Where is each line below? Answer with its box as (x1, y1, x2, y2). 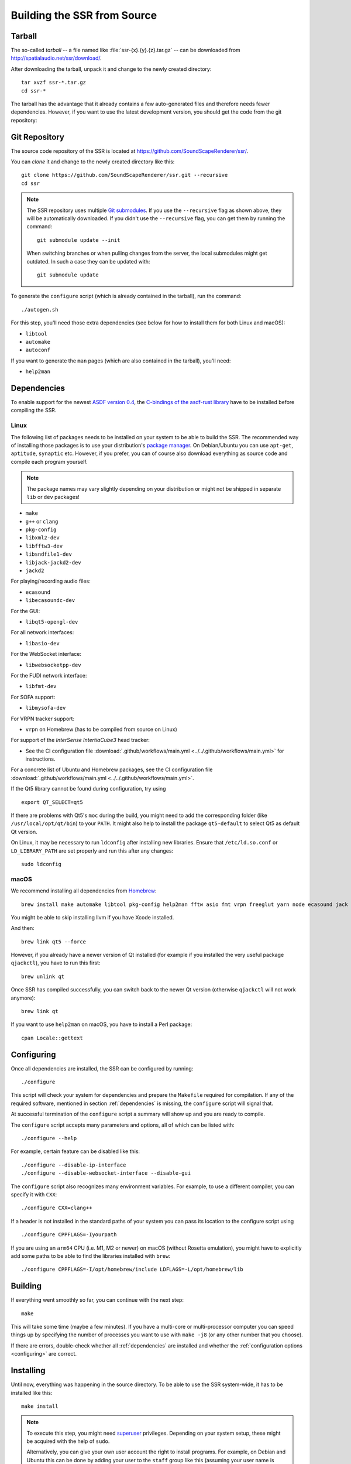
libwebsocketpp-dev (25, 662, 81, 668)
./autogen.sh (21, 306, 58, 313)
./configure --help (21, 1135, 77, 1142)
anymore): (11, 994, 36, 1001)
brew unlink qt (21, 973, 65, 980)
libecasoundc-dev (25, 597, 75, 604)
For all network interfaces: (11, 629, 74, 636)
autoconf (25, 347, 51, 354)
